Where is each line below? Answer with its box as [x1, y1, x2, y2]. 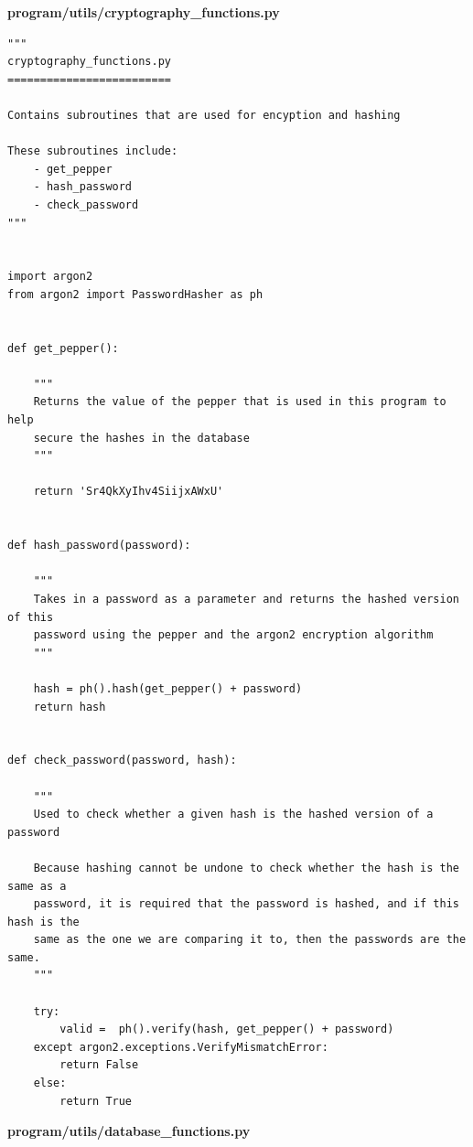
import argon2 [7, 270, 93, 284]
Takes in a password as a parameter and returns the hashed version [33, 593, 459, 606]
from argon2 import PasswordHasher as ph [7, 287, 263, 301]
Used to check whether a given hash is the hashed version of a [33, 808, 434, 821]
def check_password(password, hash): [7, 754, 237, 767]
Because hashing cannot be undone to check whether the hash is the [33, 861, 459, 874]
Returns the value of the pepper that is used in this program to [33, 395, 446, 409]
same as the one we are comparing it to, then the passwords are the [33, 933, 467, 947]
